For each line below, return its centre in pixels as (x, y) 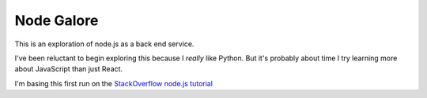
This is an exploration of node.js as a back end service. (104, 44)
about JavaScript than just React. (68, 69)
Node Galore (57, 20)
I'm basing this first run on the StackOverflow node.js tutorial (114, 83)
